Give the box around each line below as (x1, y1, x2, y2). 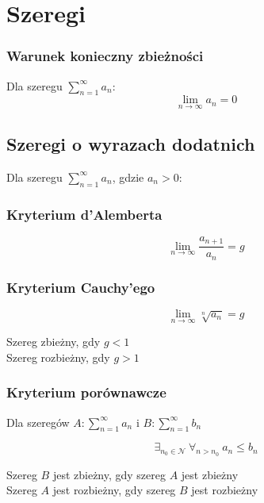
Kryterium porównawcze (6, 382, 166, 402)
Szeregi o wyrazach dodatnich (6, 132, 255, 156)
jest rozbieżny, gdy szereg (52, 482, 176, 498)
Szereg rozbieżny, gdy (6, 348, 110, 365)
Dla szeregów (6, 413, 70, 430)
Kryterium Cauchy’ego (6, 277, 155, 297)
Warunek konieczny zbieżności (6, 46, 204, 66)
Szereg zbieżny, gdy (6, 333, 101, 350)
